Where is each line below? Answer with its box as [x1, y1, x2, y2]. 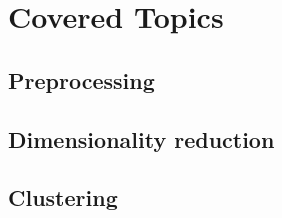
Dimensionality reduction [8, 123, 275, 154]
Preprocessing [8, 64, 155, 95]
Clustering [8, 182, 118, 213]
